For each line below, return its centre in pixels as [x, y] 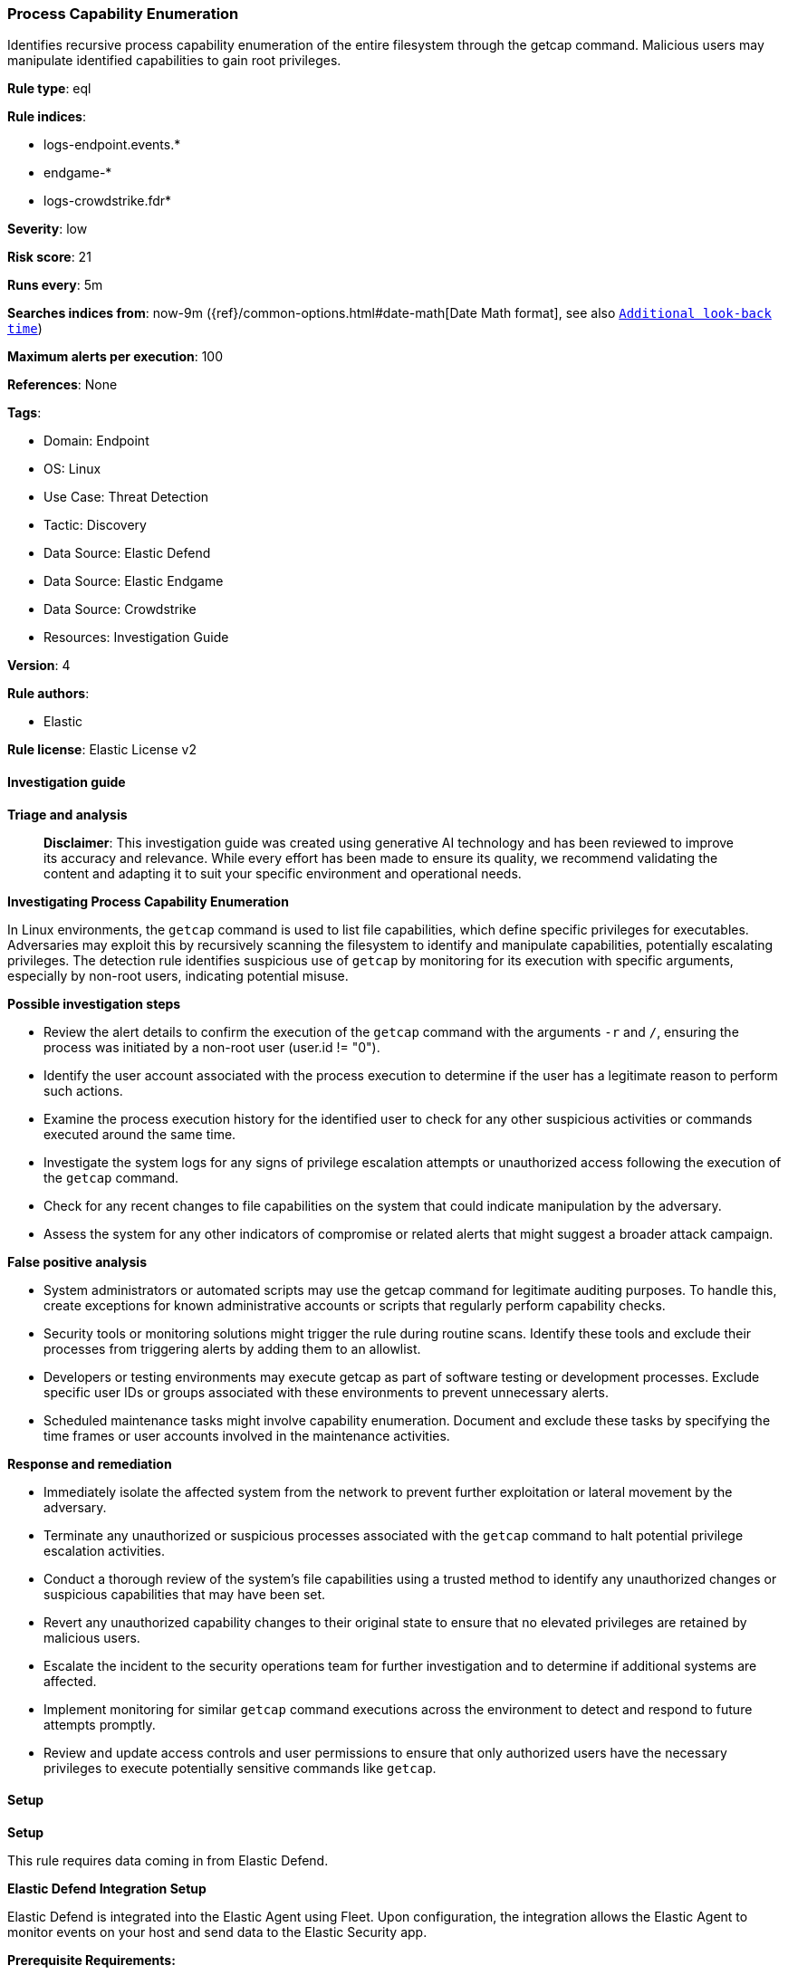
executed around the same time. [140, 1134]
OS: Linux [72, 469]
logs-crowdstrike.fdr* [108, 201]
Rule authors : [48, 694]
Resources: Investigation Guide [136, 638]
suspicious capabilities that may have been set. [185, 1594]
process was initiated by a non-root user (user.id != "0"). [212, 1047]
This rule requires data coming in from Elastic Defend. [168, 1860]
